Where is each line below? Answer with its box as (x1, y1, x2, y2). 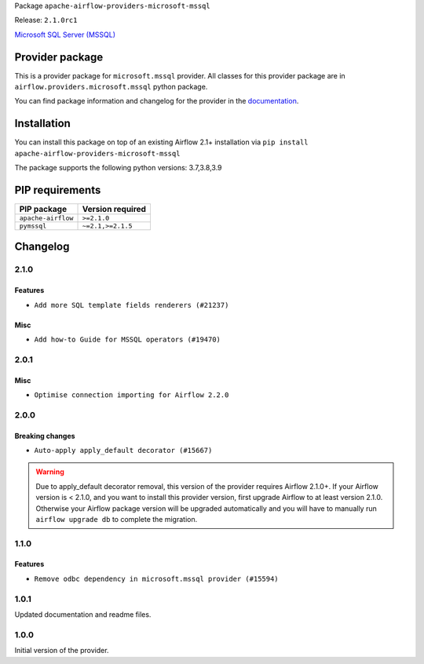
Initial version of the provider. (14, 646, 109, 655)
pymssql (19, 222, 47, 231)
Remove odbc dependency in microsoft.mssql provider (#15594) (34, 574, 279, 583)
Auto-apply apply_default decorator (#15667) (34, 446, 213, 454)
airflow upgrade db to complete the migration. (35, 514, 198, 524)
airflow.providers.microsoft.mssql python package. (14, 82, 208, 92)
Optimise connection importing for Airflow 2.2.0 (34, 390, 229, 399)
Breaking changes (14, 431, 75, 440)
